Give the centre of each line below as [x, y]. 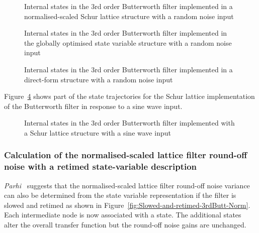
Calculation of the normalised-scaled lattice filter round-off [126, 155]
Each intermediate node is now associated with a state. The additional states [123, 215]
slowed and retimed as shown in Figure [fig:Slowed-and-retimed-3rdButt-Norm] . [127, 205]
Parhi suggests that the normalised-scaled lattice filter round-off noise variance [127, 185]
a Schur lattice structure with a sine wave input [98, 132]
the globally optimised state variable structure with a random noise [128, 42]
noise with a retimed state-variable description [101, 166]
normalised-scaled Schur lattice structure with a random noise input [129, 16]
